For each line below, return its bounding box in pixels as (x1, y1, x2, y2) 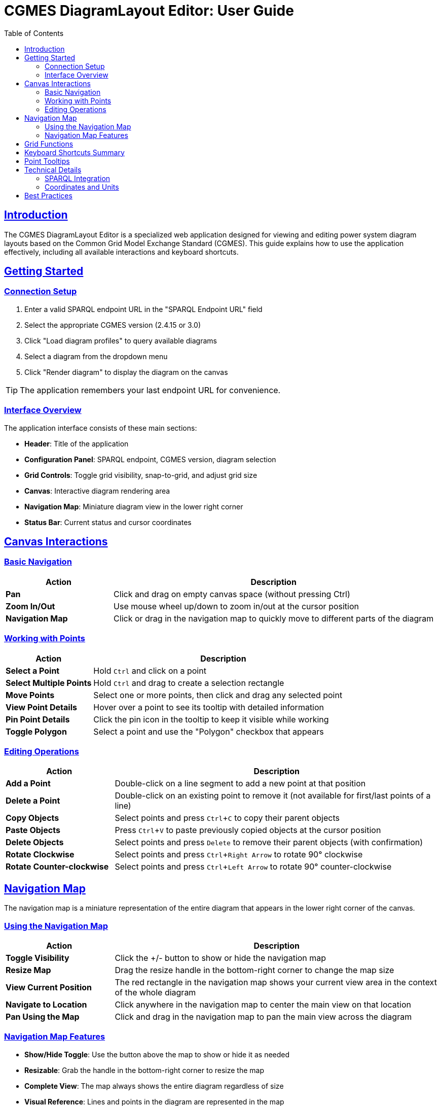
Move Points (6, 689, 55, 700)
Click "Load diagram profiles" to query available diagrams (24, 336, 217, 345)
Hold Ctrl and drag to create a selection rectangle (93, 677, 284, 688)
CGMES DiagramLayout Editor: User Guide (4, 2, 294, 19)
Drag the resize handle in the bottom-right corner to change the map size (115, 964, 394, 975)
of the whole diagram (115, 987, 196, 997)
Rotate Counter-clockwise (6, 861, 109, 872)
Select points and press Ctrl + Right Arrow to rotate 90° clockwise (115, 849, 363, 860)
